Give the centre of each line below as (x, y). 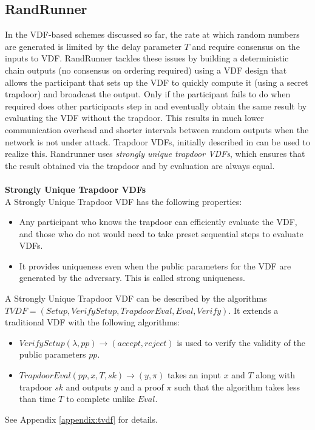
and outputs (88, 387)
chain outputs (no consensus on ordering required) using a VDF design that (146, 70)
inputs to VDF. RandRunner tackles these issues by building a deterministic (147, 58)
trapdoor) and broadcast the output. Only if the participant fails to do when (148, 94)
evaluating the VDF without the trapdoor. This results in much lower (135, 118)
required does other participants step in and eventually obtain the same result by (156, 106)
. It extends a (253, 310)
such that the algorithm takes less (237, 387)
